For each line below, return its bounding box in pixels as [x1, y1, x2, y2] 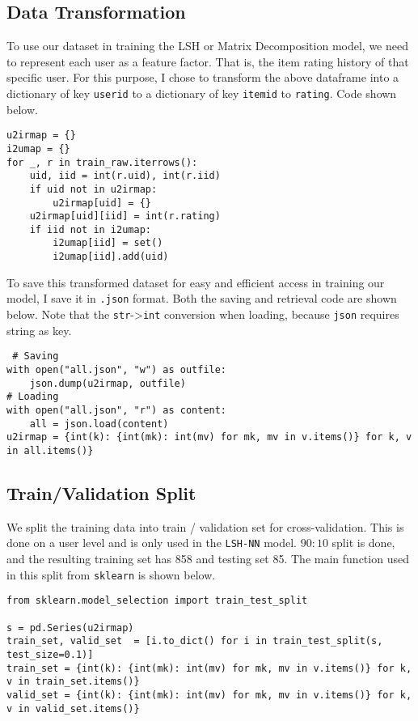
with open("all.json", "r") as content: [6, 404, 227, 416]
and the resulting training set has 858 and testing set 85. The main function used [6, 550, 409, 566]
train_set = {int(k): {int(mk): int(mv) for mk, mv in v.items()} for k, [6, 662, 412, 674]
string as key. [6, 321, 72, 338]
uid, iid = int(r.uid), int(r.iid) [29, 170, 221, 182]
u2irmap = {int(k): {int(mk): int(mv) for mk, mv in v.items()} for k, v [6, 431, 412, 443]
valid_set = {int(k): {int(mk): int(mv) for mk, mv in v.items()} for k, [6, 689, 412, 701]
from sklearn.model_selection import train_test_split [6, 595, 308, 607]
